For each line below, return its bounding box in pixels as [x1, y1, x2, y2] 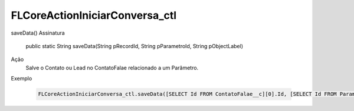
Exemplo [11, 75, 32, 82]
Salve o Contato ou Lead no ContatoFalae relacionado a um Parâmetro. [25, 64, 199, 71]
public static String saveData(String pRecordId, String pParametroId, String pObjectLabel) [25, 42, 244, 49]
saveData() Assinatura [11, 29, 65, 36]
